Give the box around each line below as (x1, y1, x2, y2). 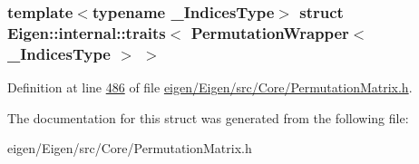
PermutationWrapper (190, 21, 349, 43)
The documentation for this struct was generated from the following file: (7, 108, 409, 127)
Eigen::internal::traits (7, 21, 166, 43)
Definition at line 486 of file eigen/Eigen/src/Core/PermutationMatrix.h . (7, 78, 413, 97)
